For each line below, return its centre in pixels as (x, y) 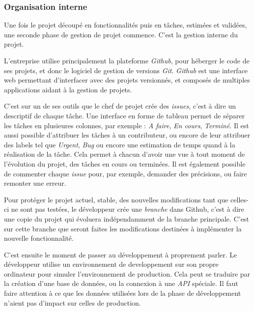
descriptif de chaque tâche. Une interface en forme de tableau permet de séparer (124, 115)
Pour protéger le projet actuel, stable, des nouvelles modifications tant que (116, 199)
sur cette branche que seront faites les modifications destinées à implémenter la (123, 228)
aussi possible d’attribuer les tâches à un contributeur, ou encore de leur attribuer (127, 135)
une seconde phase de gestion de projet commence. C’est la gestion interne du (121, 34)
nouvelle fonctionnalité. (39, 238)
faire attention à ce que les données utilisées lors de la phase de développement (123, 293)
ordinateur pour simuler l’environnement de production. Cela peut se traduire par (127, 273)
